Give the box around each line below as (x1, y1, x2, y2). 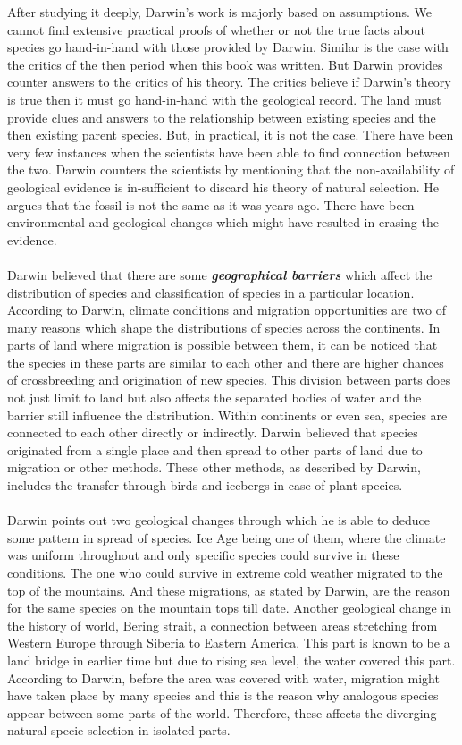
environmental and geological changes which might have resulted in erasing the (7, 213, 439, 232)
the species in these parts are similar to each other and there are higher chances (7, 352, 444, 371)
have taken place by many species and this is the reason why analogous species (7, 686, 439, 705)
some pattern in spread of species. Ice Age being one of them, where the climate (7, 528, 446, 546)
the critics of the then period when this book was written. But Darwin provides (7, 55, 443, 73)
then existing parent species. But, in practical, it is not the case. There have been (7, 125, 454, 144)
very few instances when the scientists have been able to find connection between (7, 142, 450, 161)
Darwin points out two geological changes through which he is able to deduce (7, 511, 430, 529)
